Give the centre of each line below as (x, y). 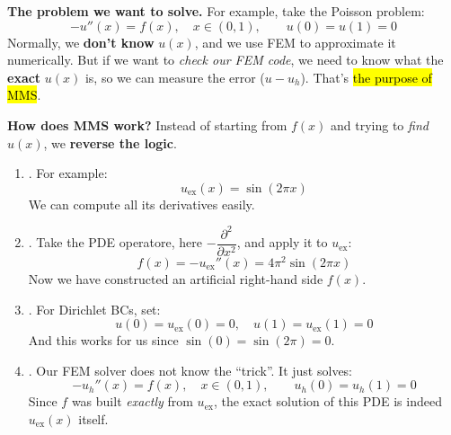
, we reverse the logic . (110, 142)
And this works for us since (103, 340)
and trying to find (380, 124)
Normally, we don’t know (81, 42)
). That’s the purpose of (366, 77)
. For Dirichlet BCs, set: (94, 309)
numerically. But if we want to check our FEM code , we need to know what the (225, 60)
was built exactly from (132, 401)
